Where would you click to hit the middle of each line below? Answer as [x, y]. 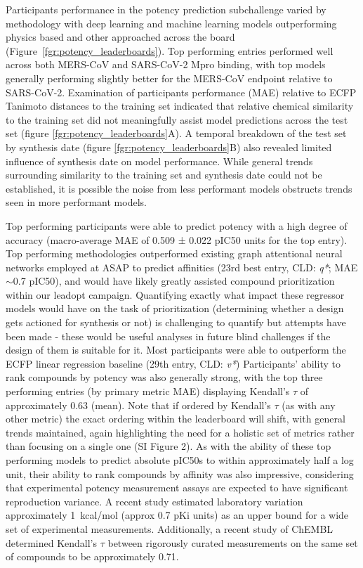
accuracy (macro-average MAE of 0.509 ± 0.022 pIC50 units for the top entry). [177, 239]
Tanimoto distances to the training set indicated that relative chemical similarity [180, 106]
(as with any [309, 405]
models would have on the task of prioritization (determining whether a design [175, 308]
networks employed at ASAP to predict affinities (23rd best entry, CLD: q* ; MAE [182, 267]
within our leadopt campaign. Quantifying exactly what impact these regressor [175, 294]
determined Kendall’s [52, 542]
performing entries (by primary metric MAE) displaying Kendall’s [148, 391]
